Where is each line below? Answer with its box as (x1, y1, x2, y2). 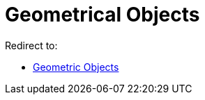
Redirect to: (5, 39, 58, 51)
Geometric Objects (33, 60, 119, 73)
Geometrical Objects (5, 3, 200, 26)
